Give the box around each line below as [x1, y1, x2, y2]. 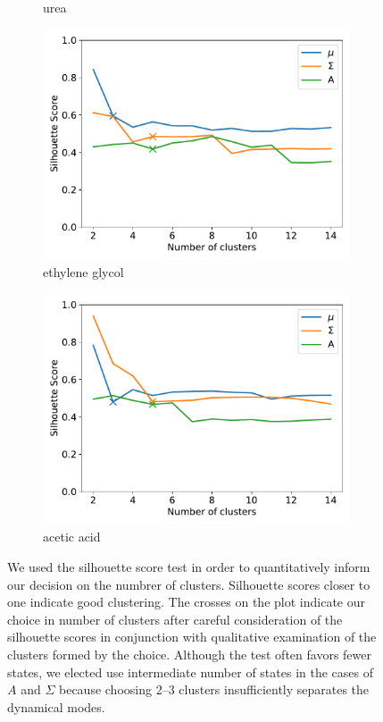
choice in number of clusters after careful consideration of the [7, 609, 343, 628]
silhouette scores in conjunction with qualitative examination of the [7, 627, 377, 646]
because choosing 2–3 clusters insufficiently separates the [58, 680, 370, 699]
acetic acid [43, 527, 101, 546]
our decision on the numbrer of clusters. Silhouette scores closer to [7, 575, 371, 593]
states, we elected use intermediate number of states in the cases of [7, 662, 374, 681]
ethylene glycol [43, 263, 124, 281]
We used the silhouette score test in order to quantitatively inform [7, 557, 371, 575]
